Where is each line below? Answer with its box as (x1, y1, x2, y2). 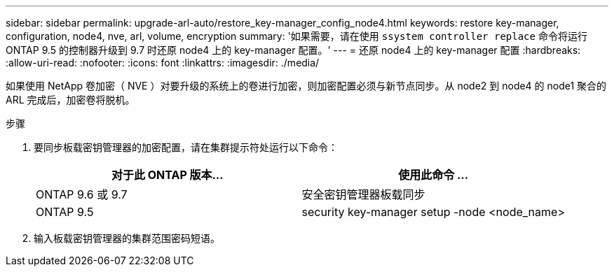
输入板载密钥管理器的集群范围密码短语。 (34, 232, 220, 244)
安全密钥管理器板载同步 (301, 187, 425, 201)
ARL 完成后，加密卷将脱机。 (6, 94, 135, 106)
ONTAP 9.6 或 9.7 (36, 187, 128, 201)
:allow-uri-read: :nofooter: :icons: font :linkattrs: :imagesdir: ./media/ (6, 57, 320, 69)
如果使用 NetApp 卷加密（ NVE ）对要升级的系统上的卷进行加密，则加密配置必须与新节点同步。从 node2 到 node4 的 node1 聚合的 (6, 80, 607, 92)
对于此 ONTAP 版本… (111, 168, 224, 182)
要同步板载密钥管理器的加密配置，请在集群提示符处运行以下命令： (34, 141, 338, 153)
